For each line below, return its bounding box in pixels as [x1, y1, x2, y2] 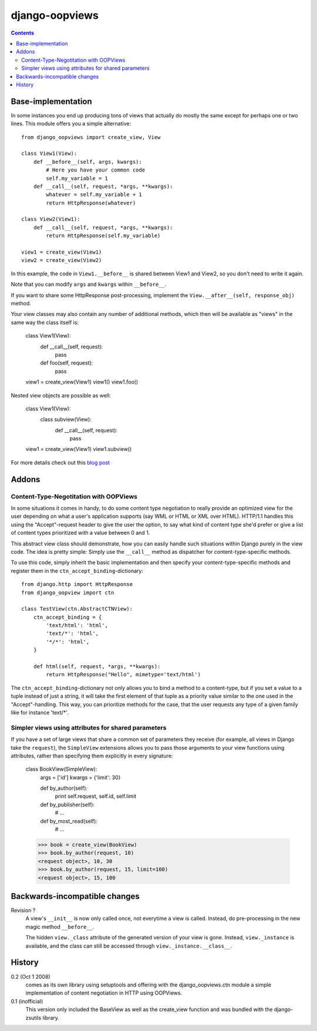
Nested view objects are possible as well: [11, 392, 111, 399]
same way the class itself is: [11, 319, 79, 326]
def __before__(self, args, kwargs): [33, 159, 142, 165]
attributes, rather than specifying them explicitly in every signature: [11, 752, 173, 759]
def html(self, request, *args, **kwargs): [33, 663, 161, 670]
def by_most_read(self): [40, 817, 98, 824]
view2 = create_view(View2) [21, 257, 102, 264]
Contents [11, 29, 35, 36]
